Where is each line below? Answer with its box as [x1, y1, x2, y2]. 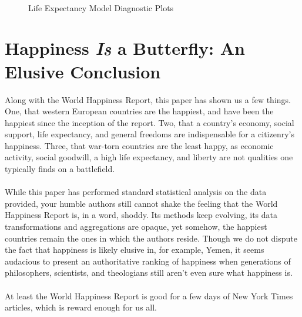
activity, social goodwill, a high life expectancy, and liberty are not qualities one [5, 151, 293, 163]
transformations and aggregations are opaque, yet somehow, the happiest [5, 220, 267, 233]
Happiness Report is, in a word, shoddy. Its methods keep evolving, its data [5, 209, 277, 221]
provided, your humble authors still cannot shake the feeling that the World [5, 197, 278, 209]
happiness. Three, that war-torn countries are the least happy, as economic [5, 139, 274, 151]
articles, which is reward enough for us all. [5, 301, 157, 313]
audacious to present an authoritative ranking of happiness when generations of [5, 255, 291, 267]
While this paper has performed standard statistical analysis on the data [5, 186, 267, 198]
